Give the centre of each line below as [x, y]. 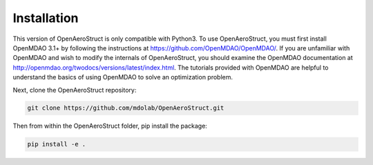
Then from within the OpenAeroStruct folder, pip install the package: [110, 126]
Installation [46, 18]
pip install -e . [57, 144]
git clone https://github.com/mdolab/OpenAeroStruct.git [126, 108]
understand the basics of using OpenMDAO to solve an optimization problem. [123, 77]
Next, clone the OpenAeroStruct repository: [75, 90]
